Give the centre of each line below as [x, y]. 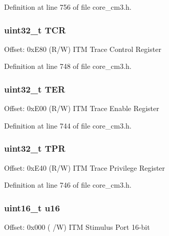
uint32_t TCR [35, 30]
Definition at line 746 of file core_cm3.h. [68, 185]
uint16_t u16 [32, 207]
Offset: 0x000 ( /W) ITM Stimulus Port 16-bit [77, 227]
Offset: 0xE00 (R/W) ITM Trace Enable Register [82, 108]
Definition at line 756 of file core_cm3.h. [68, 7]
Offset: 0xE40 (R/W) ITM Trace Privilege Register [85, 167]
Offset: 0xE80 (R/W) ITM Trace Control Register [83, 49]
